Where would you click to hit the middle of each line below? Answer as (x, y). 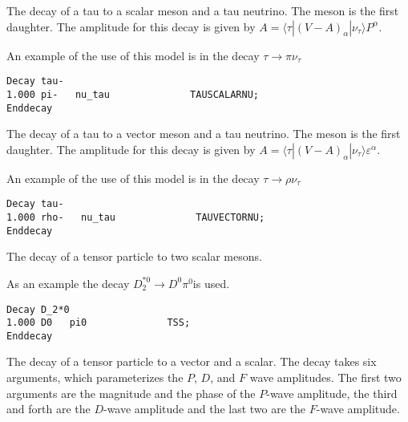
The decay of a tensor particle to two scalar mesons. (134, 256)
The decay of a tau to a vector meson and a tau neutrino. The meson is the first (204, 134)
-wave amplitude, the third (332, 393)
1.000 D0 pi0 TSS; (99, 323)
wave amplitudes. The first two (325, 377)
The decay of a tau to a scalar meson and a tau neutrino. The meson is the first (203, 10)
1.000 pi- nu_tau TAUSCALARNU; (133, 94)
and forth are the (48, 409)
